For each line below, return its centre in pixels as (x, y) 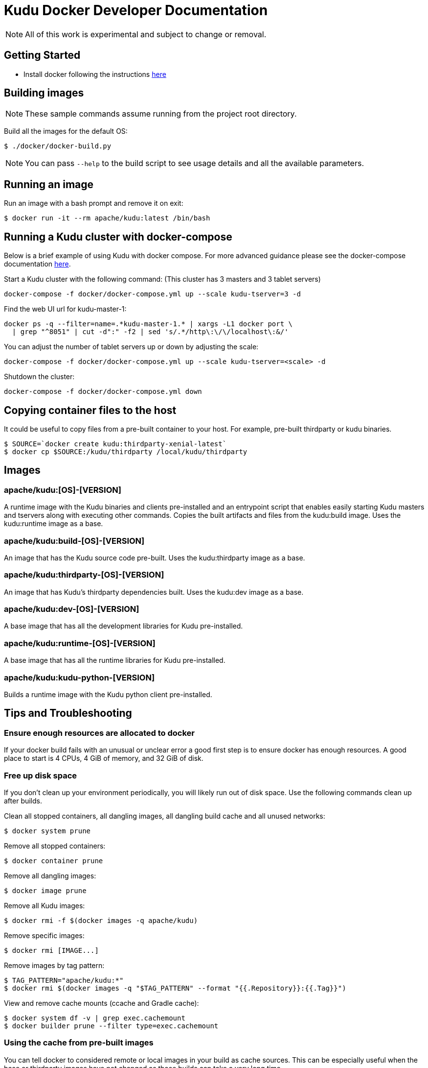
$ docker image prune (45, 890)
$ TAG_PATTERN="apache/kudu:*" (64, 980)
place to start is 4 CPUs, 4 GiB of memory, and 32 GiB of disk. (104, 758)
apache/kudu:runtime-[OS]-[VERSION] (80, 643)
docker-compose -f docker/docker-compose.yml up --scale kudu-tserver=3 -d (152, 294)
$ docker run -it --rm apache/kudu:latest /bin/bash (107, 218)
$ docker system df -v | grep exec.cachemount (95, 1018)
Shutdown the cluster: (39, 377)
